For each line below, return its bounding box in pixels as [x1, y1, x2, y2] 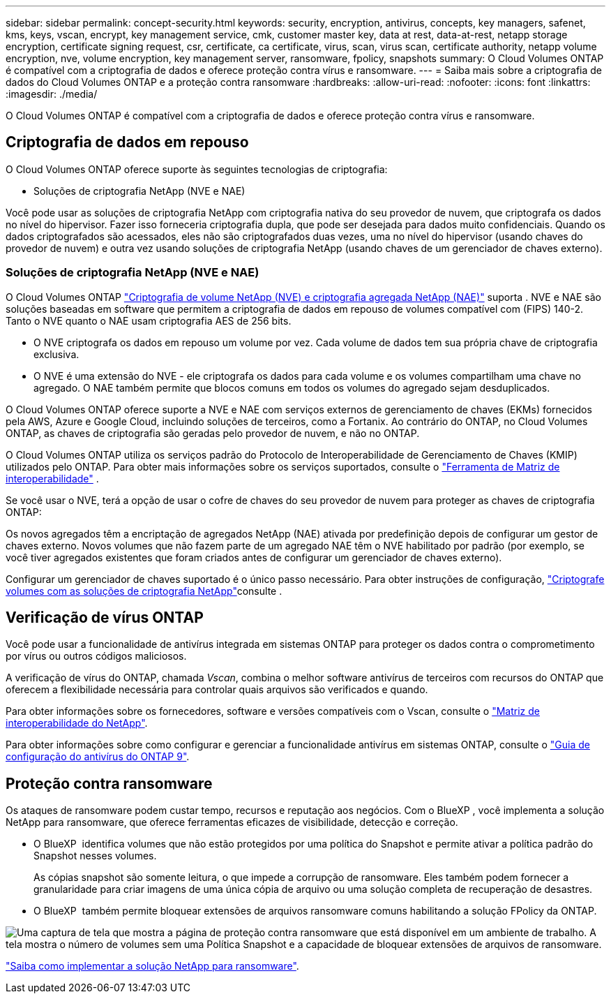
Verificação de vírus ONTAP [6, 609, 204, 627]
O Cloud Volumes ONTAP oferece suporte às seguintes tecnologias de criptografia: [6, 163, 388, 175]
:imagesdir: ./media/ [6, 88, 98, 100]
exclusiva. [33, 348, 80, 360]
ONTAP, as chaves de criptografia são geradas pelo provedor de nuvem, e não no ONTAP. [6, 427, 420, 439]
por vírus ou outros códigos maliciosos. [6, 650, 187, 663]
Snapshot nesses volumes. [33, 850, 157, 862]
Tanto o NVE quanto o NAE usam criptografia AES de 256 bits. [6, 314, 292, 327]
